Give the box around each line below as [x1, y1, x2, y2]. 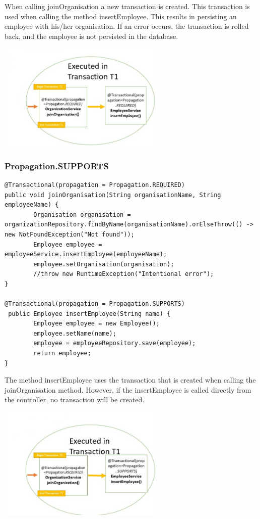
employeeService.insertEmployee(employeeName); [5, 251, 167, 258]
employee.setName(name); [33, 329, 116, 337]
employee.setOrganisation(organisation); [33, 260, 174, 268]
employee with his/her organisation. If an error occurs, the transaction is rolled [5, 21, 249, 31]
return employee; [33, 350, 91, 357]
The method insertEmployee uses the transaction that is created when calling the [5, 374, 256, 385]
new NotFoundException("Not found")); [5, 230, 135, 238]
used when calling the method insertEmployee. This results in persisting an [5, 11, 237, 21]
